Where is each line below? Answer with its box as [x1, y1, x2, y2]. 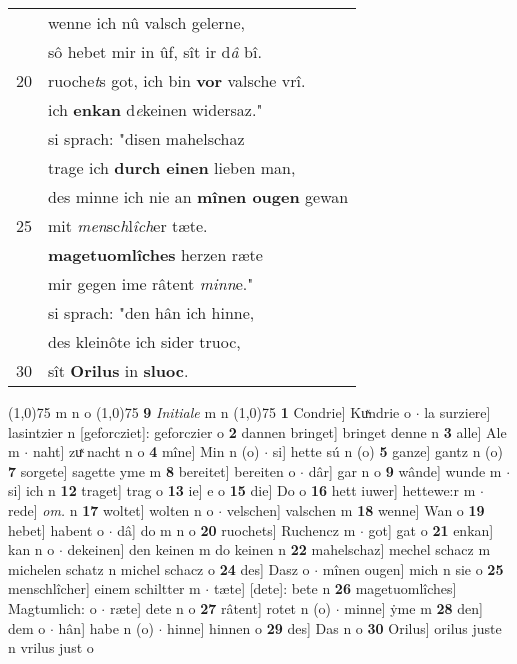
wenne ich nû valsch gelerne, [48, 11, 246, 34]
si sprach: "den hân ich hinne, [48, 301, 255, 324]
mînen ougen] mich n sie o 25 [322, 558, 504, 579]
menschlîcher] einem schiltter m [8, 578, 201, 599]
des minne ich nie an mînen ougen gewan [48, 185, 349, 208]
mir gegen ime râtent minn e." [48, 272, 254, 295]
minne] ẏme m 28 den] [344, 597, 483, 618]
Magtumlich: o [8, 597, 97, 618]
